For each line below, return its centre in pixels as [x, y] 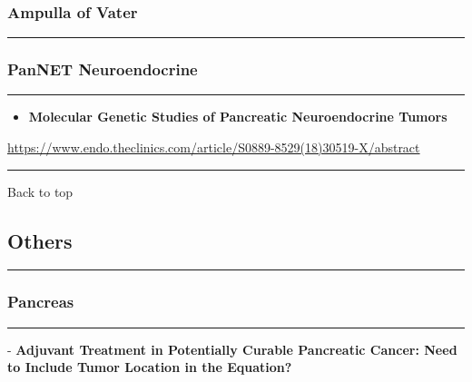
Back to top [40, 191]
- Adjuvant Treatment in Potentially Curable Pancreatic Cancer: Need [232, 349]
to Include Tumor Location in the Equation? [150, 367]
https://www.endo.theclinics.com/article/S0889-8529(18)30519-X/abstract [214, 147]
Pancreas [41, 302]
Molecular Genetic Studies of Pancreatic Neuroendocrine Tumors [238, 117]
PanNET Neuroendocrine [103, 69]
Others [40, 240]
